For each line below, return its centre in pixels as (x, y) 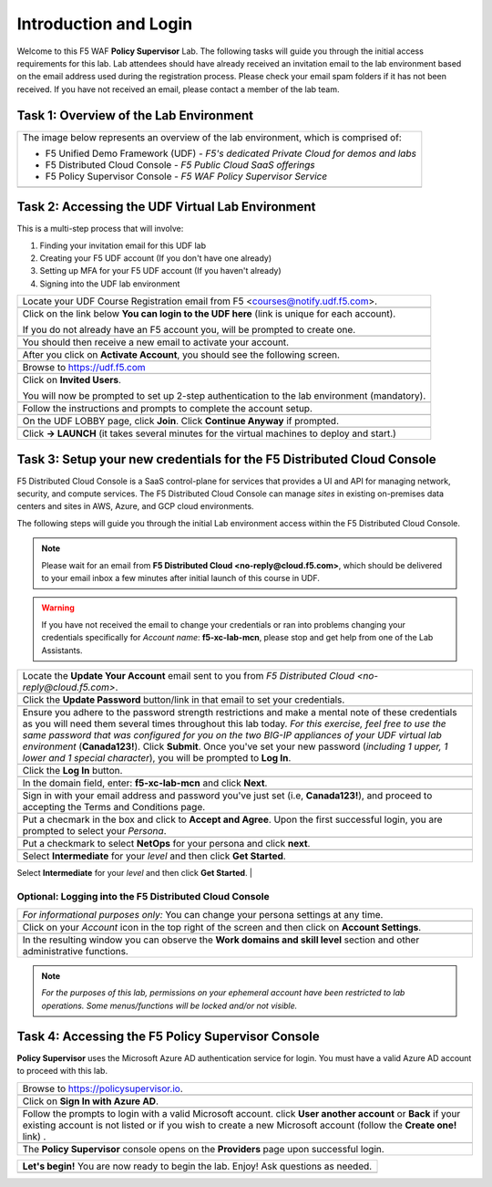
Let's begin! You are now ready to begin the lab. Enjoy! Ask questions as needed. (197, 1166)
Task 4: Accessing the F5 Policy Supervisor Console (168, 1036)
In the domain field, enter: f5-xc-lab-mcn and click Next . (145, 783)
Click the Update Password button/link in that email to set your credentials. (184, 700)
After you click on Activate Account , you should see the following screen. (181, 355)
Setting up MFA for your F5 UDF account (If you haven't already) (160, 271)
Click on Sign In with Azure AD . (91, 1101)
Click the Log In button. (72, 770)
